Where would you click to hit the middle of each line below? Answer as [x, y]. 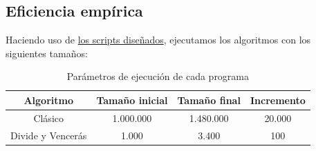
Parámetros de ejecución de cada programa [158, 76]
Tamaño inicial [132, 100]
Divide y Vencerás [49, 135]
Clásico [48, 118]
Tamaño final [209, 100]
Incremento [278, 100]
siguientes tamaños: [47, 53]
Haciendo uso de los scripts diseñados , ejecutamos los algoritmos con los [158, 40]
